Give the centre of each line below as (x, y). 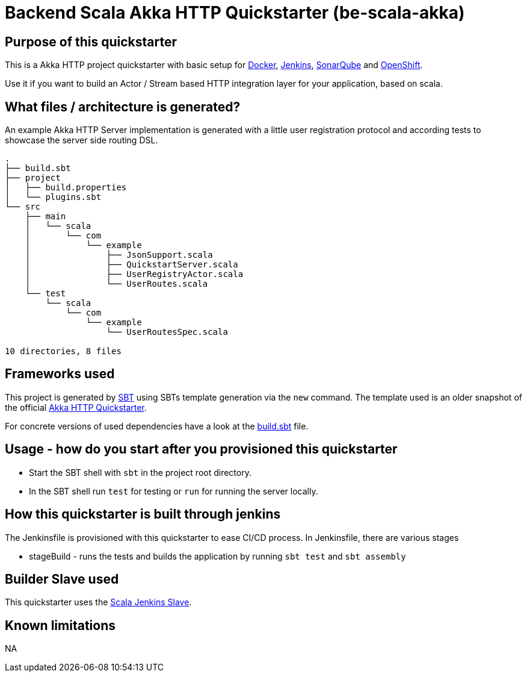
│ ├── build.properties (66, 188)
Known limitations (60, 625)
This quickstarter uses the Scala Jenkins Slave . (98, 602)
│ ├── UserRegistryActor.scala (134, 274)
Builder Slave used (62, 579)
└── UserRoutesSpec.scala (167, 332)
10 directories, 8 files (63, 351)
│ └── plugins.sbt (53, 197)
